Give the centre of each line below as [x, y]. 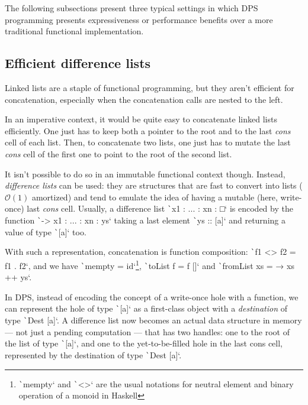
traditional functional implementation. [74, 31]
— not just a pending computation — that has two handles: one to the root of [147, 331]
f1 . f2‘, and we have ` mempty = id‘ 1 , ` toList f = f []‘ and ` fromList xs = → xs [150, 264]
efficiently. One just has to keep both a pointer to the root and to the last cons [148, 130]
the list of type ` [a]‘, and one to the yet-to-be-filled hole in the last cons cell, [144, 343]
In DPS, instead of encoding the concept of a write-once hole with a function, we [152, 297]
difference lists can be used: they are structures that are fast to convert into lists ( [154, 185]
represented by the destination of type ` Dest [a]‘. [93, 355]
